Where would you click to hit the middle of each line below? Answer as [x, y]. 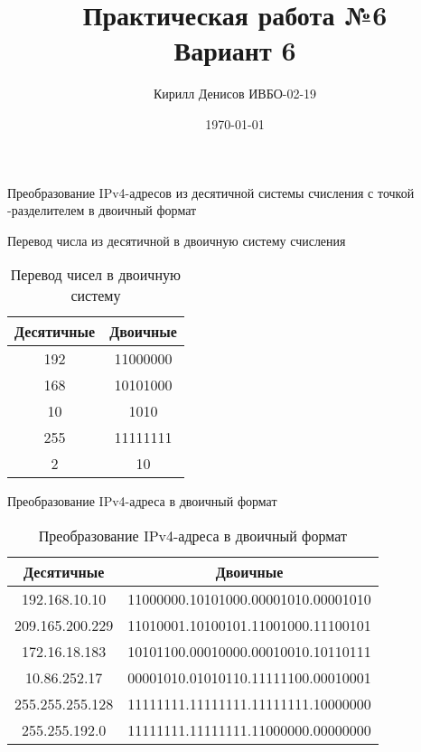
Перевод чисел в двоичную [95, 275]
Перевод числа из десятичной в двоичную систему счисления [177, 240]
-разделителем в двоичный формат [102, 210]
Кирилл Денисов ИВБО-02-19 [235, 94]
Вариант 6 [235, 50]
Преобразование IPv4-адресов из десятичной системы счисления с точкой [211, 192]
